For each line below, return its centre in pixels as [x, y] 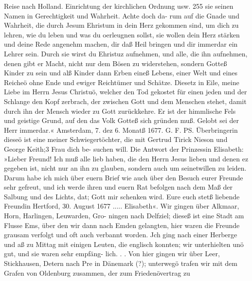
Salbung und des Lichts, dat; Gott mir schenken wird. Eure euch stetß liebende [122, 196]
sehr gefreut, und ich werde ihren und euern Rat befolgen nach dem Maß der [118, 187]
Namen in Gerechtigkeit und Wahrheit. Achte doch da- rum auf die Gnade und [122, 15]
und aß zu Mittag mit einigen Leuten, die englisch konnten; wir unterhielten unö [124, 244]
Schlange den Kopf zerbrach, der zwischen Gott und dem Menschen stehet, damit [125, 101]
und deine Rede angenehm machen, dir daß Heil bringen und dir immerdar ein [121, 44]
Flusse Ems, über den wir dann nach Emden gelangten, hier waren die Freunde [122, 225]
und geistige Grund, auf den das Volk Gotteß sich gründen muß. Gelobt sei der [121, 120]
